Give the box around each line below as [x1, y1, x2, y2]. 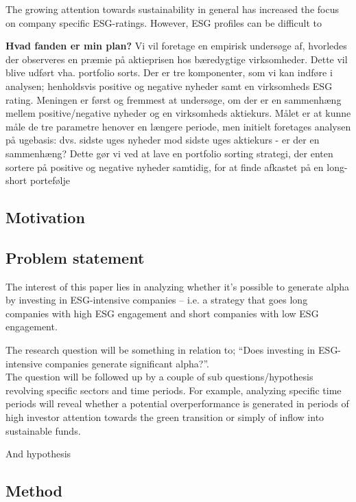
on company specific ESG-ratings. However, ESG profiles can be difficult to [5, 15, 322, 30]
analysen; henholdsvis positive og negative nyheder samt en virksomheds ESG [5, 78, 333, 93]
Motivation [5, 207, 85, 228]
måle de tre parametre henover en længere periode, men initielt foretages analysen [5, 119, 351, 133]
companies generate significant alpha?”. [45, 356, 209, 370]
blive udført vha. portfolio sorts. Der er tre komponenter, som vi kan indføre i [5, 65, 333, 80]
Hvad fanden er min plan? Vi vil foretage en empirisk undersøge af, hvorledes [5, 38, 347, 53]
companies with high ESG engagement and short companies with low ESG [5, 306, 319, 320]
